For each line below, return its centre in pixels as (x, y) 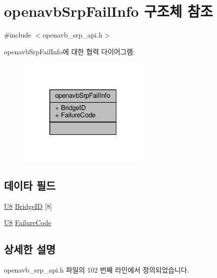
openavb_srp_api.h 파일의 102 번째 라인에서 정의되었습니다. (97, 270)
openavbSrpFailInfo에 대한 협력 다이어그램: (70, 51)
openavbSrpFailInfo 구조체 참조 (108, 11)
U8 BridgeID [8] (28, 206)
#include (18, 35)
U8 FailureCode (28, 222)
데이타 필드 (30, 185)
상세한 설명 (30, 249)
